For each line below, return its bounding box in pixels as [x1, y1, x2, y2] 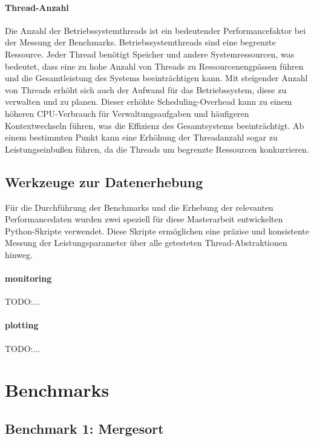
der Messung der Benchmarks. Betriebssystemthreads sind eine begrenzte [5, 36, 276, 48]
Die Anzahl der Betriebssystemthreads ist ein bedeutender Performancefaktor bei [5, 24, 306, 36]
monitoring [5, 272, 52, 285]
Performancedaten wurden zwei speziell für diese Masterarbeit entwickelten [5, 213, 283, 225]
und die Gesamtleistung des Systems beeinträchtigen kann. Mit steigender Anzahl [5, 71, 308, 84]
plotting [5, 319, 39, 331]
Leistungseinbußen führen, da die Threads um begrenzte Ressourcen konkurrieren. [5, 142, 309, 155]
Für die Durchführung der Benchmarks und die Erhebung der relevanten [5, 201, 273, 213]
